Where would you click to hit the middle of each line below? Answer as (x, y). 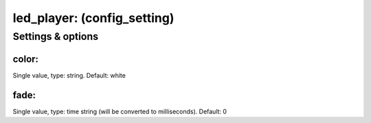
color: (26, 59)
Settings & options (56, 36)
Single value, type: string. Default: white (69, 75)
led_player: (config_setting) (93, 18)
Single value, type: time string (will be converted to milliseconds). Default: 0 (120, 111)
